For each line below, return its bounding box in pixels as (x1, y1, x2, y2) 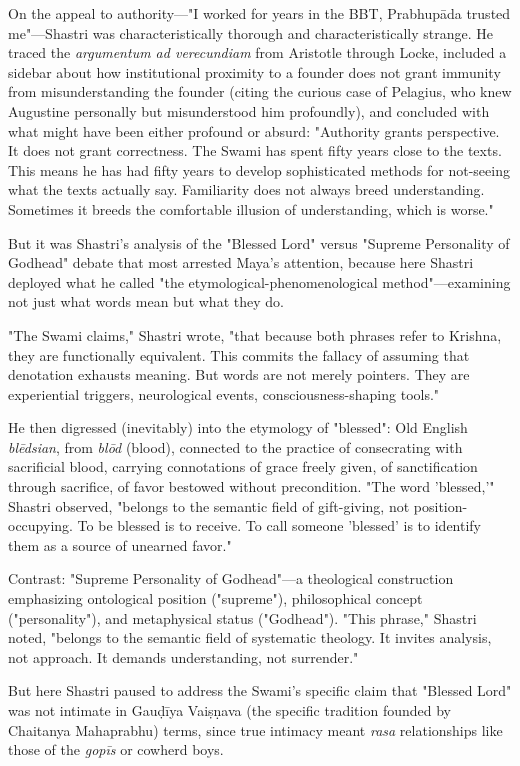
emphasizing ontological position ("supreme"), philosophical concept (8, 588, 423, 609)
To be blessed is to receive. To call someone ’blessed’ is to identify (77, 515, 482, 536)
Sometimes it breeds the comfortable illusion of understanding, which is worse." (8, 198, 494, 219)
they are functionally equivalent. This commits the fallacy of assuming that (8, 344, 470, 365)
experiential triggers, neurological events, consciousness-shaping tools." (8, 383, 440, 404)
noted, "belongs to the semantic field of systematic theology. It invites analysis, (8, 627, 492, 648)
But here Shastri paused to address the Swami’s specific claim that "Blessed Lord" (8, 680, 512, 701)
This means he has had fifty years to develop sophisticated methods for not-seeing (8, 159, 510, 180)
